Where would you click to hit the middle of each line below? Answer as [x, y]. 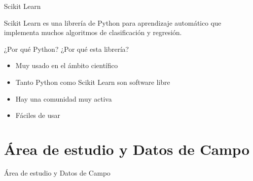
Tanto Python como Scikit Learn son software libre [93, 82]
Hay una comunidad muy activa [64, 98]
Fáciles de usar [38, 115]
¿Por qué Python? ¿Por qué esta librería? [67, 49]
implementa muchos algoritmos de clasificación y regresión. [93, 32]
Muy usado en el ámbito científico [67, 65]
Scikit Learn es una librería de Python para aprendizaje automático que [113, 22]
